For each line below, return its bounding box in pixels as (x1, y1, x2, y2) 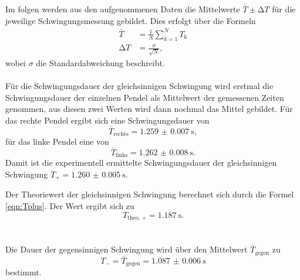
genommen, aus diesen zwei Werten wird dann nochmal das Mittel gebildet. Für (5, 103, 293, 115)
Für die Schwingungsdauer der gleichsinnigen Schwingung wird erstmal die (5, 79, 274, 91)
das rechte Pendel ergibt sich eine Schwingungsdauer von (5, 114, 210, 126)
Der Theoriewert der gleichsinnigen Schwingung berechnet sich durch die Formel (5, 188, 294, 200)
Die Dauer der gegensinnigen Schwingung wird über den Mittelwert (5, 243, 248, 255)
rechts (113, 131, 129, 137)
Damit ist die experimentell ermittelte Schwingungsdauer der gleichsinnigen (5, 156, 277, 169)
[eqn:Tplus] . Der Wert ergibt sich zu (5, 199, 134, 211)
